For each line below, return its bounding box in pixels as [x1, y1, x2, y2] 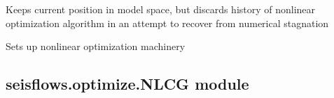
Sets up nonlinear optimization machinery [6, 39, 186, 54]
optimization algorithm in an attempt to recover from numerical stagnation [6, 15, 329, 30]
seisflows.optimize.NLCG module [6, 73, 249, 95]
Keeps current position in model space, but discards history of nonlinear [6, 2, 316, 16]
